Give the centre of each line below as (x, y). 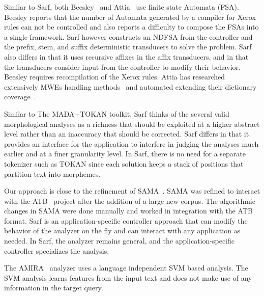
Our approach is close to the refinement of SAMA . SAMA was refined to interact (132, 191)
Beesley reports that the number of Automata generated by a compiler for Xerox (130, 17)
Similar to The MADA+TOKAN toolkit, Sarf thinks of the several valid (117, 113)
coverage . (20, 97)
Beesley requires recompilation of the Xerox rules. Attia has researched (115, 77)
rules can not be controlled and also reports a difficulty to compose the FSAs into (131, 27)
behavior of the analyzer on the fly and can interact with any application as (122, 231)
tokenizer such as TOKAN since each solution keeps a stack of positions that (124, 163)
